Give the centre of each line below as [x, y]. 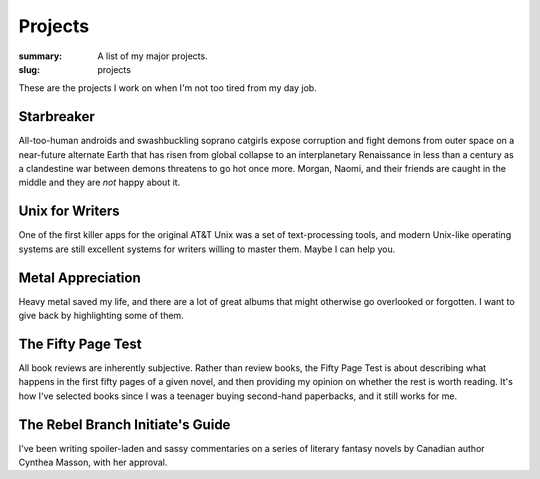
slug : [29, 69]
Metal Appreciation [79, 277]
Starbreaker [56, 116]
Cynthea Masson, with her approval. [93, 462]
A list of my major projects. [153, 56]
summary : [40, 56]
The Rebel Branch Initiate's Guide [124, 424]
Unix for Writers [69, 211]
